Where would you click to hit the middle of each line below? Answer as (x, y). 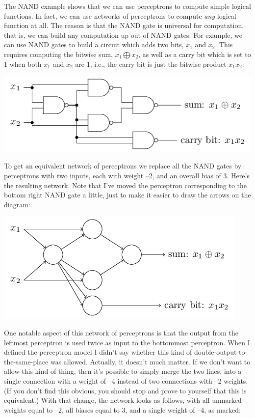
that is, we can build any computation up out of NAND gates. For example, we (123, 35)
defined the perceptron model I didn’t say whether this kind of (98, 352)
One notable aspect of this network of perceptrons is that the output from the (121, 333)
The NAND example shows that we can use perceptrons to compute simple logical (127, 6)
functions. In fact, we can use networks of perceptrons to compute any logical (120, 15)
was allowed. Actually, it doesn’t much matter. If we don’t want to (150, 361)
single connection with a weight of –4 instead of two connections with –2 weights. (126, 380)
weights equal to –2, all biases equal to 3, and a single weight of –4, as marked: (122, 409)
